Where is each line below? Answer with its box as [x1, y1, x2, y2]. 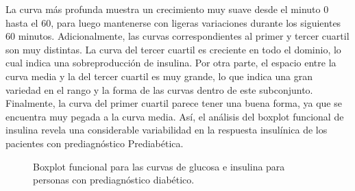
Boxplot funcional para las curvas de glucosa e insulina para [33, 159, 285, 173]
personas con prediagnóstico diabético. [33, 173, 195, 187]
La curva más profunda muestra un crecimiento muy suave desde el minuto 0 [5, 2, 329, 16]
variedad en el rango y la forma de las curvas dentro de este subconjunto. [5, 82, 313, 97]
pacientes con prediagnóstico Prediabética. [5, 136, 184, 150]
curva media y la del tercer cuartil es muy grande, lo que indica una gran [5, 68, 313, 83]
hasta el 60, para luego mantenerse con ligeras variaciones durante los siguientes [5, 15, 341, 29]
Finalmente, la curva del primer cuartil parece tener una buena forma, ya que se [5, 96, 342, 110]
